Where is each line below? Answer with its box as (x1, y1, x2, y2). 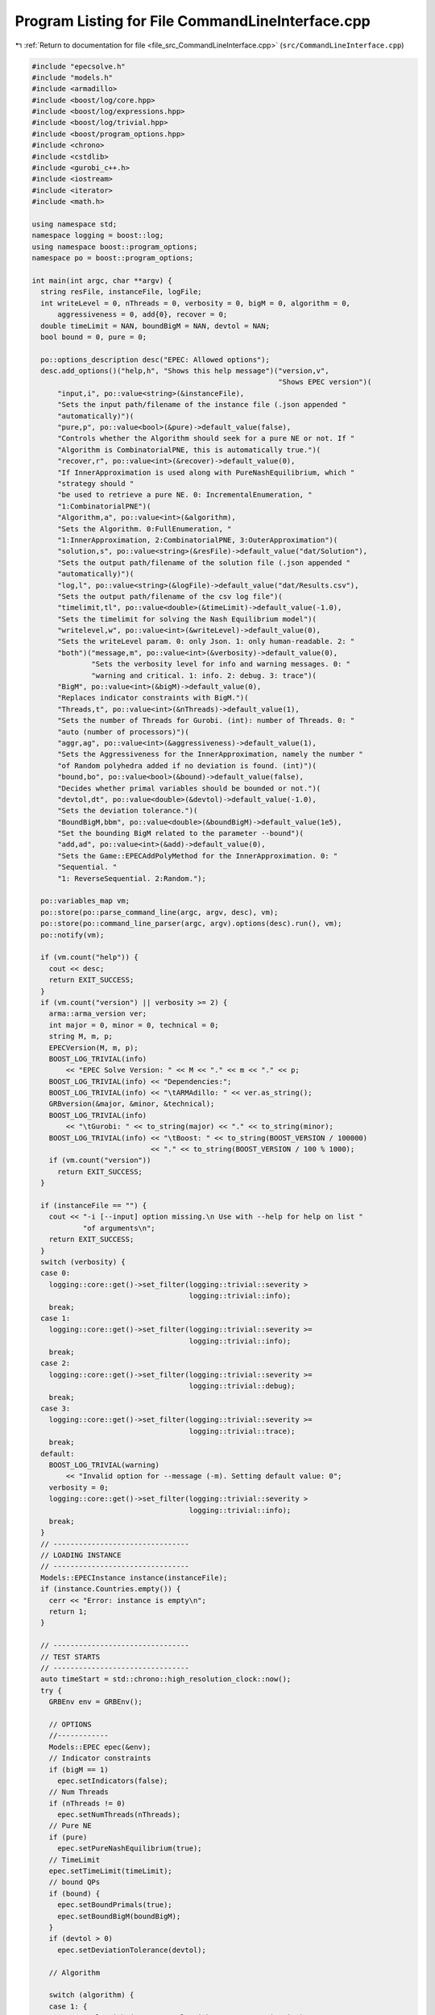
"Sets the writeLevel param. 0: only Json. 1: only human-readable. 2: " (57, 637, 355, 646)
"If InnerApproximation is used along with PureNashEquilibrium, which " (57, 467, 355, 477)
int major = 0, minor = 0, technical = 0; (48, 1020, 219, 1029)
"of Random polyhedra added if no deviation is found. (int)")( (57, 761, 317, 770)
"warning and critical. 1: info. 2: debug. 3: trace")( (91, 671, 317, 680)
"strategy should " (57, 479, 135, 488)
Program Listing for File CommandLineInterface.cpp (14, 12, 371, 30)
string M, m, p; (48, 1032, 113, 1041)
